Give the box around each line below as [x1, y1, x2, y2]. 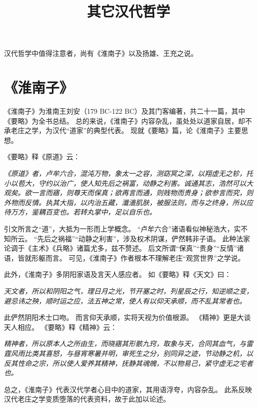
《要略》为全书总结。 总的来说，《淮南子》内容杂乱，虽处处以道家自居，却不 [4, 115, 252, 126]
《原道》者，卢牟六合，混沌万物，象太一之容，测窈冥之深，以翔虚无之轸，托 [4, 168, 253, 179]
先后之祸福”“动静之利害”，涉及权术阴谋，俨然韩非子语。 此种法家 [37, 233, 250, 243]
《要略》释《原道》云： [4, 151, 80, 162]
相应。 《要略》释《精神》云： [17, 321, 117, 332]
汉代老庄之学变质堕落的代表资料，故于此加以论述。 [4, 394, 170, 404]
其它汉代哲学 [86, 1, 170, 21]
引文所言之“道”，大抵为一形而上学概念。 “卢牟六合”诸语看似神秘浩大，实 [4, 224, 241, 234]
